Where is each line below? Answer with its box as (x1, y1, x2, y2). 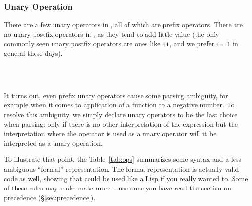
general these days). (4, 48, 63, 58)
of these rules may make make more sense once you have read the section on (4, 183, 232, 193)
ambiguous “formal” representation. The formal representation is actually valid (4, 164, 239, 173)
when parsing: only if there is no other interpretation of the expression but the (4, 119, 238, 129)
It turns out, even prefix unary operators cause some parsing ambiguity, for (4, 90, 228, 100)
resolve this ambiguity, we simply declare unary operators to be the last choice (4, 109, 238, 120)
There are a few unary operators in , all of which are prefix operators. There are (4, 19, 243, 30)
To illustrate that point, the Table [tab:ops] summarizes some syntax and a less (4, 154, 241, 164)
